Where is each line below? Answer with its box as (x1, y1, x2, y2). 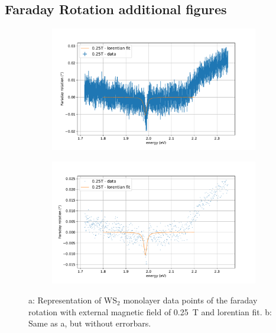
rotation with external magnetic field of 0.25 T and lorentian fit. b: (28, 305, 272, 318)
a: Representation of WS (28, 293, 118, 306)
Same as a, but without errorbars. (28, 317, 151, 329)
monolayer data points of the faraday (123, 293, 258, 306)
